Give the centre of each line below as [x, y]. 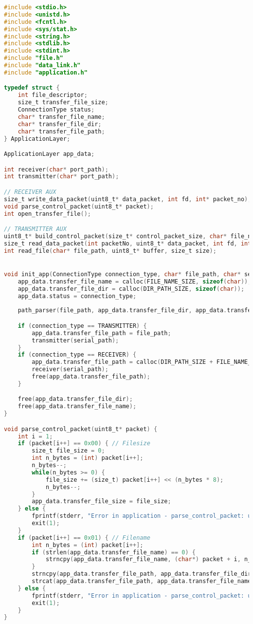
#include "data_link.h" [42, 65]
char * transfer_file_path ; [61, 131]
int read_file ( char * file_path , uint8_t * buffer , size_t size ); [110, 251]
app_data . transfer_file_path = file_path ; [101, 333]
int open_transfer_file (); [47, 214]
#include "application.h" [46, 72]
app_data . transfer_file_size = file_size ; [101, 501]
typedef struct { [32, 88]
